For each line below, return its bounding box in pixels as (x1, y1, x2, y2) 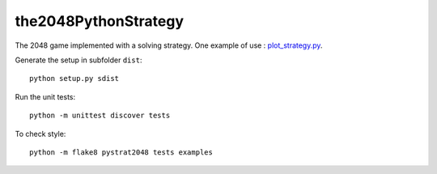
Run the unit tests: (15, 91, 76, 101)
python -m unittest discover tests (29, 111, 171, 121)
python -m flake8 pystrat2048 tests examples (29, 147, 214, 157)
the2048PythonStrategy (15, 12, 185, 30)
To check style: (15, 129, 66, 138)
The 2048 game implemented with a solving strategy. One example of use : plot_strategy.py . (15, 40, 323, 50)
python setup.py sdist (29, 74, 120, 83)
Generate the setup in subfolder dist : (15, 55, 142, 65)
